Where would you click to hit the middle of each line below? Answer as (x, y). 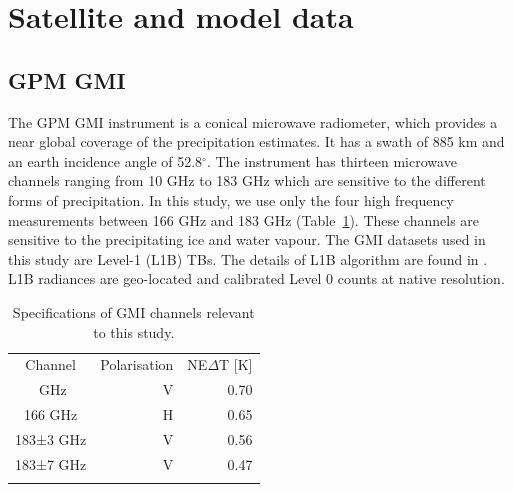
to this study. (134, 331)
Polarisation (137, 364)
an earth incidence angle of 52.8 (105, 160)
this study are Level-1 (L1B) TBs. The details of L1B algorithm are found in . (248, 258)
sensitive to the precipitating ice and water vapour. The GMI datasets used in (247, 239)
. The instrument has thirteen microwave (331, 160)
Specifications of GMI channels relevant (133, 311)
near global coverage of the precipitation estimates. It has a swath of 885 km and (256, 141)
